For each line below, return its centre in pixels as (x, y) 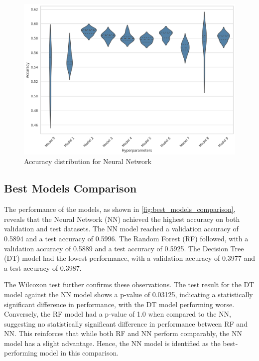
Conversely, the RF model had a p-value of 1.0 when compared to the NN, (118, 314)
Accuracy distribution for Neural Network (88, 161)
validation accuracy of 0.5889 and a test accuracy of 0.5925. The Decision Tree (124, 248)
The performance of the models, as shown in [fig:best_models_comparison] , (120, 209)
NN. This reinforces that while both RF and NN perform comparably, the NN (123, 333)
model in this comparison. (79, 353)
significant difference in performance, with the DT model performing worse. (119, 304)
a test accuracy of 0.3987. (43, 268)
